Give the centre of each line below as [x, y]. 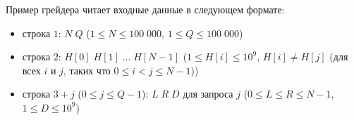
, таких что [87, 70]
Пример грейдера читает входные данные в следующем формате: [145, 9]
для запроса [208, 94]
